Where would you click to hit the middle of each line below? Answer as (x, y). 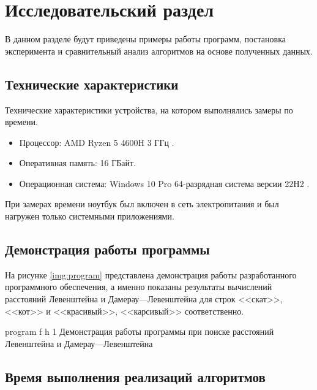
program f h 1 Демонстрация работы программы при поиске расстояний (140, 331)
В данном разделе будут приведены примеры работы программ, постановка (145, 39)
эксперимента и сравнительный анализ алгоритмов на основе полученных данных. (159, 51)
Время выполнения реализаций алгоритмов (135, 376)
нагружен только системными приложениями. (90, 216)
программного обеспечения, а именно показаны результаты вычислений (139, 287)
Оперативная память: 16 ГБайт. (78, 163)
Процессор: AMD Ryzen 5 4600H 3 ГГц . (97, 142)
